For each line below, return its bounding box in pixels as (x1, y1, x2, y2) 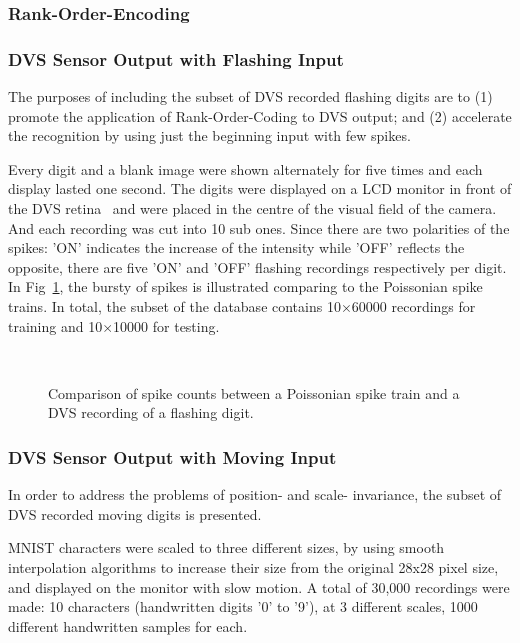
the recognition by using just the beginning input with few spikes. (8, 125, 411, 146)
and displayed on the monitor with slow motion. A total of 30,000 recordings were (8, 576, 510, 597)
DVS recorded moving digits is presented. (8, 503, 262, 524)
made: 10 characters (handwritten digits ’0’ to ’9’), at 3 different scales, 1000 (8, 596, 478, 617)
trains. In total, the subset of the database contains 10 (8, 296, 341, 316)
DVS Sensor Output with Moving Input (8, 444, 337, 469)
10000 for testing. (113, 315, 220, 336)
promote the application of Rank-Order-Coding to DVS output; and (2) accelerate (8, 105, 512, 126)
